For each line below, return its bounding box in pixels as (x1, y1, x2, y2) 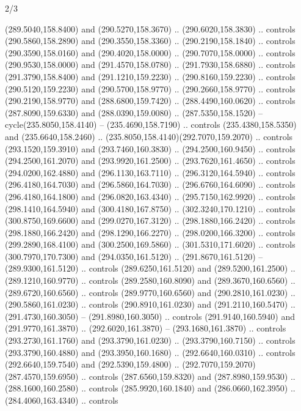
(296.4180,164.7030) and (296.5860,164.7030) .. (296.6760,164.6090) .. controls (5, 178, 296, 191)
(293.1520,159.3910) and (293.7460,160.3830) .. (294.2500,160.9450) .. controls (5, 142, 296, 155)
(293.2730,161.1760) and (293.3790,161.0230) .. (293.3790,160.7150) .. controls (5, 334, 296, 347)
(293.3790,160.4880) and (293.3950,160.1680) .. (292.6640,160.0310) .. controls (5, 346, 296, 358)
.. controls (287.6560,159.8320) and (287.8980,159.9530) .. (81, 369, 296, 382)
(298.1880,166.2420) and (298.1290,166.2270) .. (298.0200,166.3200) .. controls (5, 226, 296, 239)
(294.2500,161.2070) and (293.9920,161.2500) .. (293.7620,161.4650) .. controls (5, 154, 296, 167)
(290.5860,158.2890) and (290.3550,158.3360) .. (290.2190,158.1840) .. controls (5, 34, 296, 47)
